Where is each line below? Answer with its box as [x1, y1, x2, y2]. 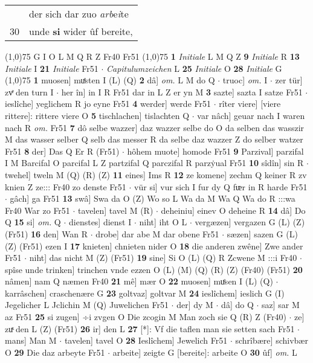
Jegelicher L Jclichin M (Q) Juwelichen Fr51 [5, 298, 169, 311]
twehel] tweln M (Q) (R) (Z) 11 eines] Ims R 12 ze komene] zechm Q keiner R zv [5, 168, 307, 181]
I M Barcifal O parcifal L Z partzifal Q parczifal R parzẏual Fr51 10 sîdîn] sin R [5, 156, 304, 169]
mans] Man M [5, 334, 57, 347]
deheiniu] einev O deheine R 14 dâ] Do [161, 204, 306, 216]
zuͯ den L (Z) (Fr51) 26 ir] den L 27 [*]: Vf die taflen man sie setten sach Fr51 [5, 322, 295, 335]
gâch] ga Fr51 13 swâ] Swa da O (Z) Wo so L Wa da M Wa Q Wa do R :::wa [10, 192, 295, 205]
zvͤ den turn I [5, 85, 54, 98]
